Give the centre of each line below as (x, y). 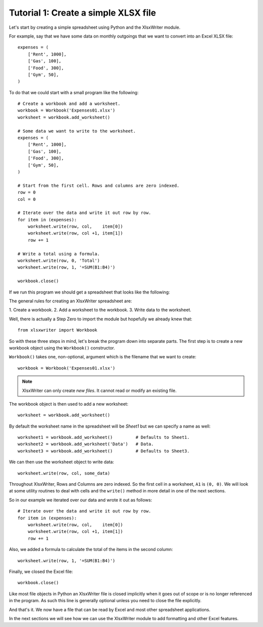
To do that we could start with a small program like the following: (74, 92)
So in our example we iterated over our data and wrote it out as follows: (81, 500)
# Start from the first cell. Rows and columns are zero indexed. (99, 186)
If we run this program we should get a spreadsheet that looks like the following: (89, 292)
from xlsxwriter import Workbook (57, 330)
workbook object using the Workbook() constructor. (62, 348)
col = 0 (27, 199)
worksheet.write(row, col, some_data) (64, 473)
